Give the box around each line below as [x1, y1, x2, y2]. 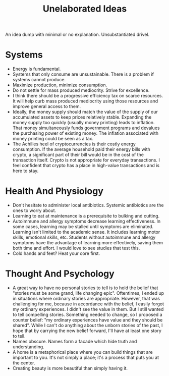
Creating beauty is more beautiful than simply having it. [12, 365, 128, 371]
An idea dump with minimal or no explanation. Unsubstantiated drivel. [5, 31, 150, 38]
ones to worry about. [12, 207, 57, 213]
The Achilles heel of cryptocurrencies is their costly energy [12, 141, 136, 147]
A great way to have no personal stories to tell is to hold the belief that [12, 285, 158, 291]
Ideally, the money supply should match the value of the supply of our [12, 109, 158, 115]
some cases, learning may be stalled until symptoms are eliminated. [12, 224, 154, 230]
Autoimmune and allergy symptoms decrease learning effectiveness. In [12, 218, 161, 225]
